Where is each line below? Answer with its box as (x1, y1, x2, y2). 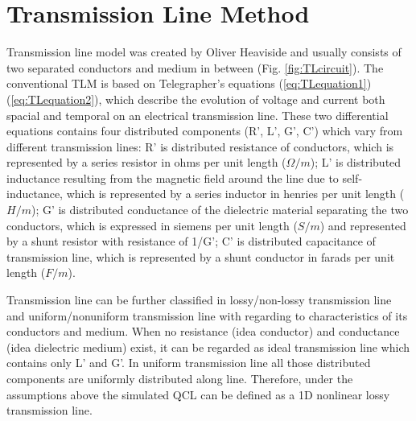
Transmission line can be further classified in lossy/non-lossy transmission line (6, 291, 392, 308)
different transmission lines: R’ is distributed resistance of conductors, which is (6, 138, 394, 155)
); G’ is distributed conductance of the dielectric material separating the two (31, 201, 409, 218)
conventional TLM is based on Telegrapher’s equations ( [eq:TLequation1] (6, 75, 367, 92)
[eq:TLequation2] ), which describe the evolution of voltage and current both (10, 90, 385, 107)
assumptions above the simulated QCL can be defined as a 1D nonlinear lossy (6, 386, 390, 402)
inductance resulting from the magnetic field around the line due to (6, 169, 339, 186)
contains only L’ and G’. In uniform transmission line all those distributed (6, 354, 371, 371)
